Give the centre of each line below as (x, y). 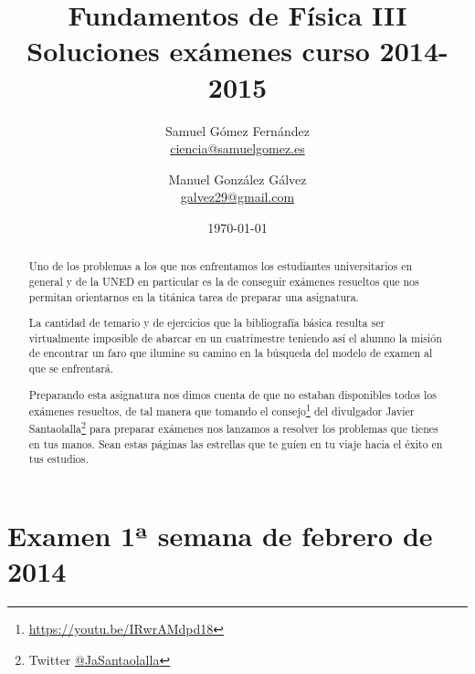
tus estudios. (58, 459)
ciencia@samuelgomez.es (237, 148)
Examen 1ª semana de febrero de (220, 535)
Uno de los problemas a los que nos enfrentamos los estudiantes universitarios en (221, 266)
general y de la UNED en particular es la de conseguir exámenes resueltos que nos (224, 281)
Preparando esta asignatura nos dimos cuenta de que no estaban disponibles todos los (232, 394)
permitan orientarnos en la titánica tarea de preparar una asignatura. (194, 296)
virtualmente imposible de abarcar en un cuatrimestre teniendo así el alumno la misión (235, 337)
